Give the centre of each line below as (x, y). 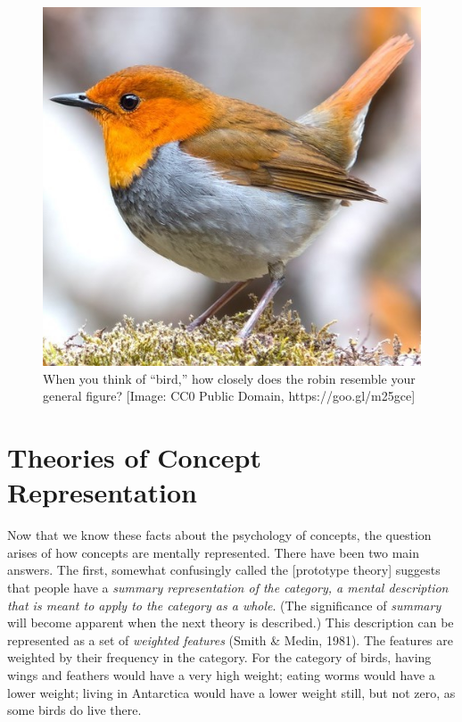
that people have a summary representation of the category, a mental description (228, 588)
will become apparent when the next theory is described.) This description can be (231, 622)
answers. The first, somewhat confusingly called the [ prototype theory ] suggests (224, 570)
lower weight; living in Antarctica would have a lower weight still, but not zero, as (231, 692)
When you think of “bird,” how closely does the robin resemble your (229, 378)
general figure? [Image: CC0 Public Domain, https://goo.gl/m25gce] (229, 396)
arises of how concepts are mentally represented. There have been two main (214, 552)
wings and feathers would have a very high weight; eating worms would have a (221, 675)
